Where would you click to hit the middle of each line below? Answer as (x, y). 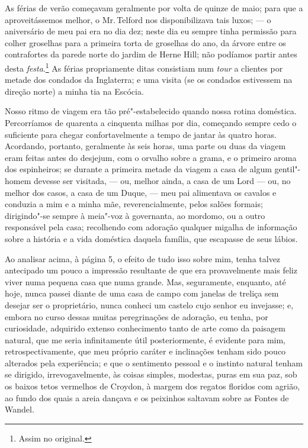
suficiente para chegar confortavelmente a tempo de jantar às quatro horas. (141, 134)
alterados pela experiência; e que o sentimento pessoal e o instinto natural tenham (154, 362)
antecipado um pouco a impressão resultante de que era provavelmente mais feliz (151, 270)
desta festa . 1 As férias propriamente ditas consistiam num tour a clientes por (144, 67)
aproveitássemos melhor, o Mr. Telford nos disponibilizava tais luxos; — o (138, 19)
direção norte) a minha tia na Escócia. (74, 91)
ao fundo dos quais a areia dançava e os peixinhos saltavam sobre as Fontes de (147, 397)
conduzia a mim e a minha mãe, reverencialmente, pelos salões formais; (134, 204)
